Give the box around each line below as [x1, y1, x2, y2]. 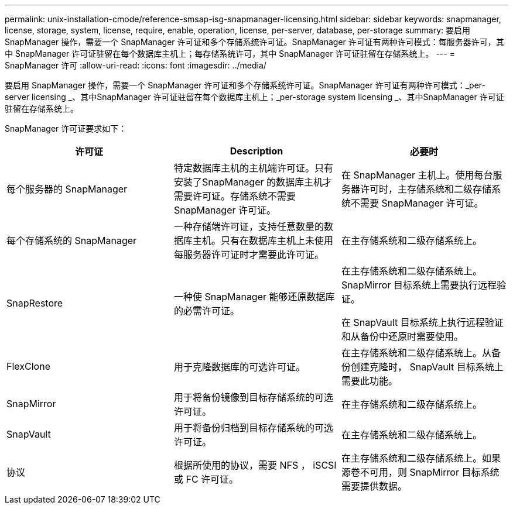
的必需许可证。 [173, 305, 240, 317]
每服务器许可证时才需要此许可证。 [173, 249, 324, 260]
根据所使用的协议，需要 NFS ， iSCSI [173, 459, 337, 471]
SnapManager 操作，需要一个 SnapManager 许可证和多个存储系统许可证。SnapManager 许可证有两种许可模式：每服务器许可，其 [5, 37, 504, 47]
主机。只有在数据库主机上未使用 [192, 235, 333, 246]
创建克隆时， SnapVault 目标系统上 [350, 361, 504, 373]
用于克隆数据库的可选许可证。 [173, 361, 305, 373]
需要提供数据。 [341, 480, 407, 492]
